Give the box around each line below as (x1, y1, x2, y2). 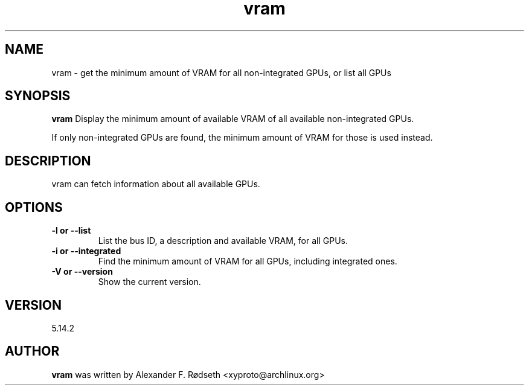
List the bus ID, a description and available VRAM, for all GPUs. (98, 235, 348, 246)
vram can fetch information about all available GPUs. (51, 179, 260, 190)
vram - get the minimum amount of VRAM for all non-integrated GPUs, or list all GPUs (51, 67, 391, 78)
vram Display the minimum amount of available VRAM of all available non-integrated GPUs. (51, 113, 414, 124)
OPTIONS (5, 199, 63, 215)
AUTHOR (5, 344, 60, 359)
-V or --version (51, 266, 113, 277)
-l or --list (51, 225, 91, 236)
